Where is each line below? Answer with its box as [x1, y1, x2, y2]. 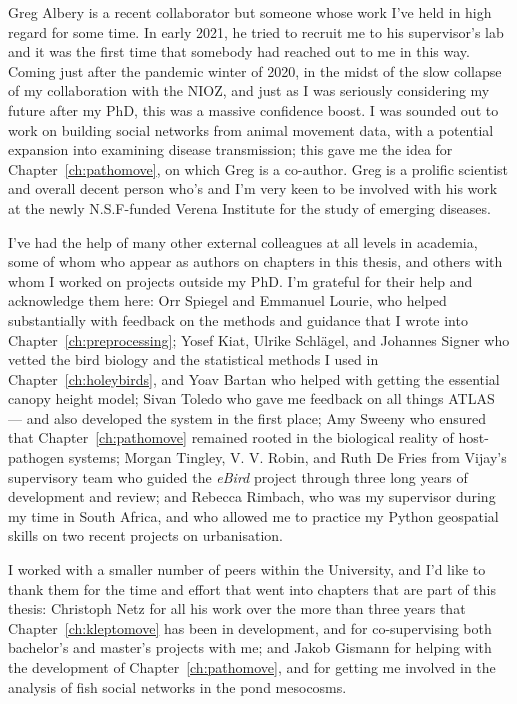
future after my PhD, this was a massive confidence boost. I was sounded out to [8, 99, 499, 120]
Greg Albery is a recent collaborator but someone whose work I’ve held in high [8, 2, 492, 22]
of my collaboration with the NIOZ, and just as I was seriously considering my [8, 80, 490, 101]
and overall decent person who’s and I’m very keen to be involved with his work [8, 178, 498, 199]
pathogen [8, 447, 65, 468]
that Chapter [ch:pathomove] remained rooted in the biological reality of [8, 427, 454, 448]
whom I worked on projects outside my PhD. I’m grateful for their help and [8, 270, 473, 291]
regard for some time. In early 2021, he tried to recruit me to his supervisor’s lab [8, 21, 504, 42]
